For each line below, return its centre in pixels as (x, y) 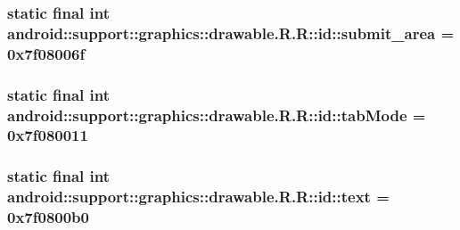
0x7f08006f (46, 53)
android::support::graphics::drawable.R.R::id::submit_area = (231, 33)
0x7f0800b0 (48, 217)
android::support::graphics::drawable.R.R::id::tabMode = (217, 115)
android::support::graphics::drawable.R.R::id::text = (198, 197)
